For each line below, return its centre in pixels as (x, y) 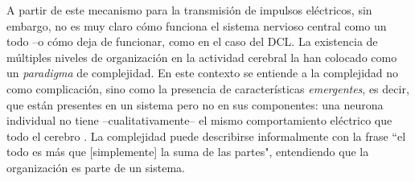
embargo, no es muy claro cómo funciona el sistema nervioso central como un (197, 25)
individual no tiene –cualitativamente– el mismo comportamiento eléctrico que (199, 120)
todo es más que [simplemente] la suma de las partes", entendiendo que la (188, 152)
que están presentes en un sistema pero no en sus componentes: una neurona (195, 104)
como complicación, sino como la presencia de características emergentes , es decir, (208, 88)
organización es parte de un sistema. (96, 167)
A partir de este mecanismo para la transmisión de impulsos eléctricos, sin (189, 10)
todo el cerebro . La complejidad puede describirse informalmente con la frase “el (206, 136)
